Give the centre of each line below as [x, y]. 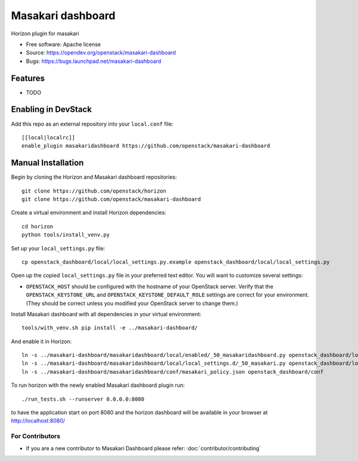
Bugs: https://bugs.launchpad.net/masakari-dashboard [93, 61]
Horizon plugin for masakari [45, 33]
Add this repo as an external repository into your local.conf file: [92, 124]
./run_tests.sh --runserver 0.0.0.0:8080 [83, 399]
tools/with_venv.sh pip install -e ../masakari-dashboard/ [110, 328]
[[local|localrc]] [49, 137]
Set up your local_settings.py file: [58, 248]
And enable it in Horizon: [41, 341]
